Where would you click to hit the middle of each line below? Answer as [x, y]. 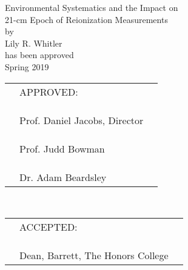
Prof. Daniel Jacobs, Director [82, 120]
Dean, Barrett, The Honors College [94, 255]
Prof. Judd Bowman [62, 148]
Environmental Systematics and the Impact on [92, 7]
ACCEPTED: [49, 227]
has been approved [39, 55]
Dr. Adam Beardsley [63, 177]
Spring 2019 [27, 66]
